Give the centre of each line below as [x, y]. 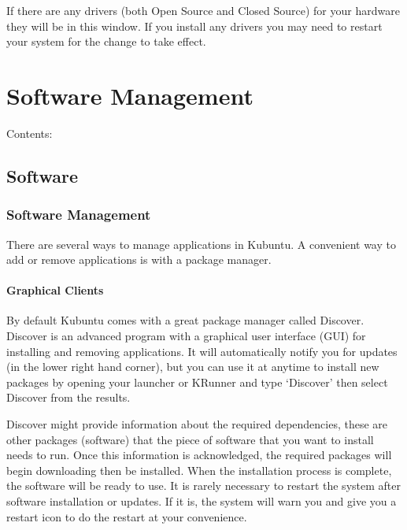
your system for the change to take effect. [106, 41]
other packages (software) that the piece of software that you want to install [190, 439]
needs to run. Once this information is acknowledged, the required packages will [199, 455]
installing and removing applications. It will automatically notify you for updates [202, 351]
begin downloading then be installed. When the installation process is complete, [199, 470]
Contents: [30, 133]
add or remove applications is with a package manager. [139, 259]
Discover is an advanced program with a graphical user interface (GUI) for [186, 336]
